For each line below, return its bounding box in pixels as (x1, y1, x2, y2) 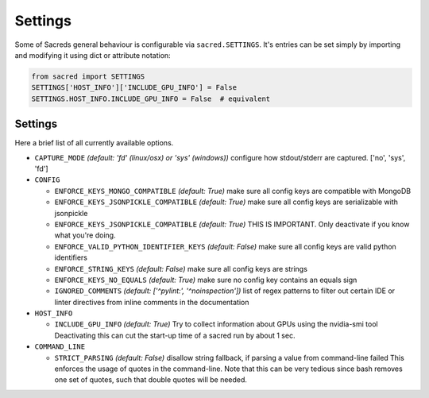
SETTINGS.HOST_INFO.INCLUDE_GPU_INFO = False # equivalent (31, 94, 271, 103)
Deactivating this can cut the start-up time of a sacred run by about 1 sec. (54, 330, 296, 340)
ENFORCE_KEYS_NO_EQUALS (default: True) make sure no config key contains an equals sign (54, 275, 357, 284)
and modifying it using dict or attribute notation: (14, 50, 171, 60)
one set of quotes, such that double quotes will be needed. (54, 375, 248, 384)
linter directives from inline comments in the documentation (54, 297, 249, 307)
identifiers (54, 253, 87, 262)
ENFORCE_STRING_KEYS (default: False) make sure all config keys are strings (54, 264, 307, 273)
